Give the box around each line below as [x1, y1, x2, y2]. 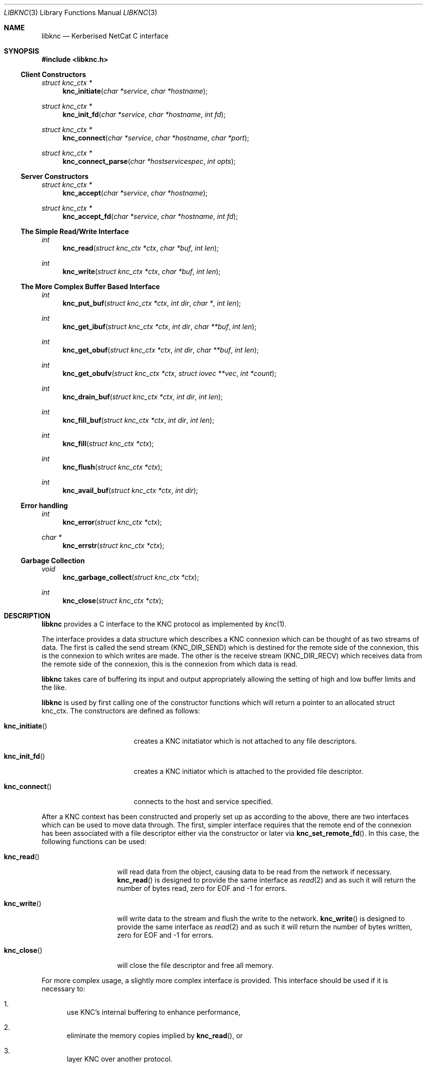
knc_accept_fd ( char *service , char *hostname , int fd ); [62, 212, 238, 220]
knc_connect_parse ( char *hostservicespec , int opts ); [62, 157, 236, 165]
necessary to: [41, 985, 85, 993]
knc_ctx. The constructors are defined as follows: [41, 707, 200, 715]
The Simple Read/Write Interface [20, 227, 129, 236]
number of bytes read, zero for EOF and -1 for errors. [117, 884, 287, 892]
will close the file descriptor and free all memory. [117, 961, 274, 969]
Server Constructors [20, 172, 89, 180]
